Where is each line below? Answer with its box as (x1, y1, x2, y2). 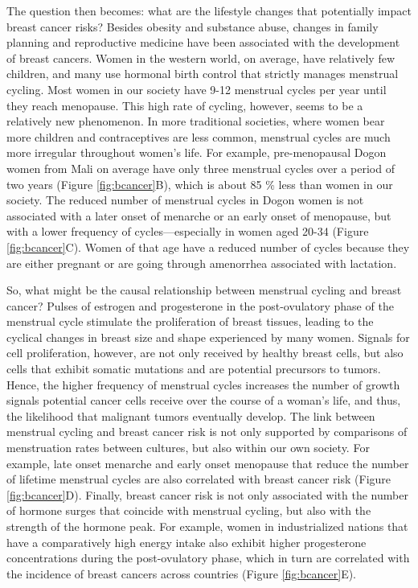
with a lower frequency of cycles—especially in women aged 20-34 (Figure (6, 223, 369, 240)
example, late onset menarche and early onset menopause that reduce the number (6, 454, 409, 471)
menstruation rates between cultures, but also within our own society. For (6, 439, 370, 456)
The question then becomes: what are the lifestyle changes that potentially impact (6, 2, 412, 19)
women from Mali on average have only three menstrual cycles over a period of (6, 159, 395, 176)
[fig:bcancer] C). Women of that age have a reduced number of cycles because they (6, 238, 410, 255)
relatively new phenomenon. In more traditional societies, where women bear (6, 113, 385, 130)
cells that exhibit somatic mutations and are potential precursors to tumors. (6, 360, 381, 377)
